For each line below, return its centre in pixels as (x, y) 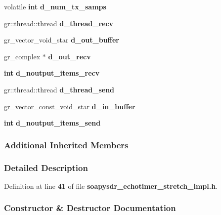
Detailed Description (46, 167)
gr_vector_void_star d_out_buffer (62, 40)
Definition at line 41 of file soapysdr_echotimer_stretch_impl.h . (111, 186)
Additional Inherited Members (66, 145)
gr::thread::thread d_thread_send (59, 89)
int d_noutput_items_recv (52, 73)
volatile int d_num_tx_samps (55, 6)
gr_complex (22, 56)
